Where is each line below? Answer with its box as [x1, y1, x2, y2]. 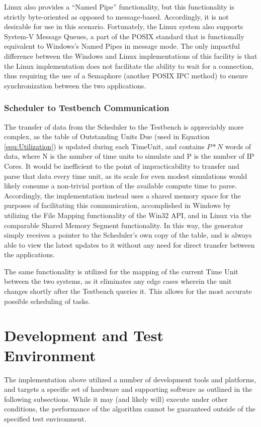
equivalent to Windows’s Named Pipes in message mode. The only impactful [4, 41, 240, 51]
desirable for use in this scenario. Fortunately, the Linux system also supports [4, 21, 243, 32]
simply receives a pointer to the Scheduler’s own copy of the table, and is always [4, 230, 252, 240]
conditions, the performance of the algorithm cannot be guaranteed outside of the [4, 403, 255, 414]
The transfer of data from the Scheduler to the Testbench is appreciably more [4, 121, 244, 132]
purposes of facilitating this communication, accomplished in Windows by [4, 200, 231, 210]
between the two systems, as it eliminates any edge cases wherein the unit [4, 276, 232, 286]
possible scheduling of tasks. [4, 295, 91, 306]
